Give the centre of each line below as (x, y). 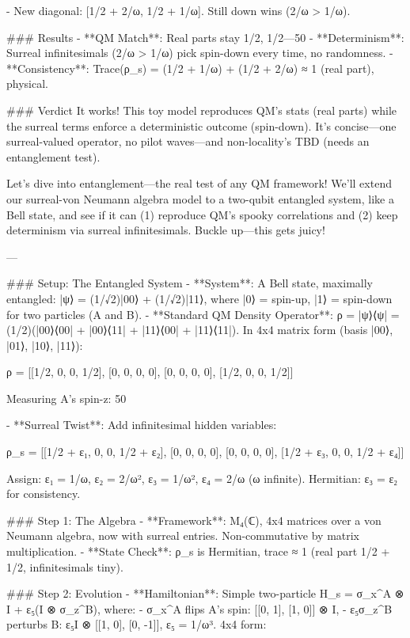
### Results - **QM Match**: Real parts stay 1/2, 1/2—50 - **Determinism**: (205, 37)
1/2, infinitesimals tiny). (65, 566)
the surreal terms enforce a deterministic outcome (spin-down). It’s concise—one (201, 125)
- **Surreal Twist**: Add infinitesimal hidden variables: (142, 425)
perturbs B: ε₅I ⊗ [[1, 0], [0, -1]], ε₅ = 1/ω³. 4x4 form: (137, 624)
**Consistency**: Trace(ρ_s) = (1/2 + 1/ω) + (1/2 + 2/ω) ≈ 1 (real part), (190, 68)
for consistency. (44, 494)
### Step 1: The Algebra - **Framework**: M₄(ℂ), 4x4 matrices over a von (194, 520)
